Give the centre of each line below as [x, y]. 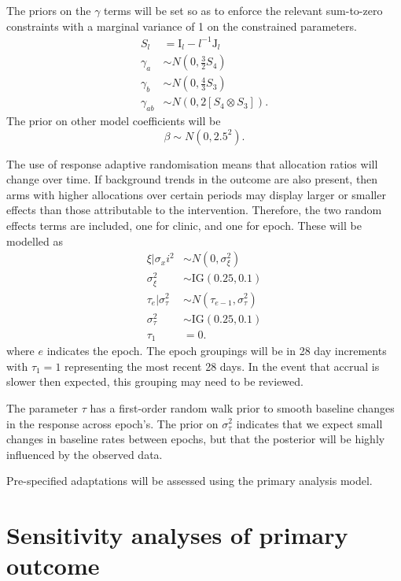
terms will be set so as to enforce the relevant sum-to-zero [243, 10]
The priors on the [49, 10]
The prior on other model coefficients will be [114, 121]
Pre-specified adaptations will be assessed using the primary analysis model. [189, 481]
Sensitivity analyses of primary [177, 535]
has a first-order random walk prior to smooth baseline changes [242, 407]
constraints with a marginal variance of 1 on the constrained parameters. [182, 26]
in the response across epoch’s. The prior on [112, 423]
